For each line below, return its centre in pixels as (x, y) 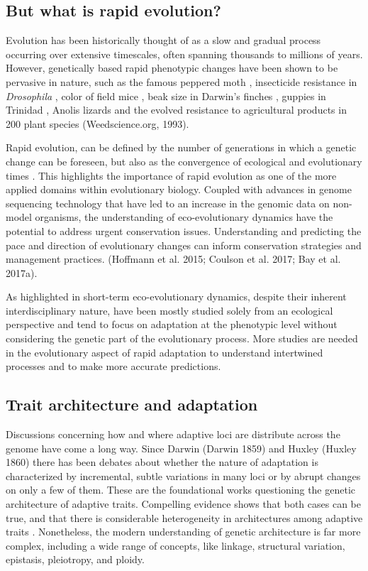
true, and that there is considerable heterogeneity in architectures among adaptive (184, 517)
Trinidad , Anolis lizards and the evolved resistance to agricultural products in (176, 110)
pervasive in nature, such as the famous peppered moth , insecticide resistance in (182, 81)
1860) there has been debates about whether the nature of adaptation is (162, 462)
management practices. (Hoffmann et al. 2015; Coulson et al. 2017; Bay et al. (173, 259)
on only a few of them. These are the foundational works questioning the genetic (181, 490)
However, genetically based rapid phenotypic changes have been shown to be (172, 68)
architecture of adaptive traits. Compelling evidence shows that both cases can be (183, 504)
